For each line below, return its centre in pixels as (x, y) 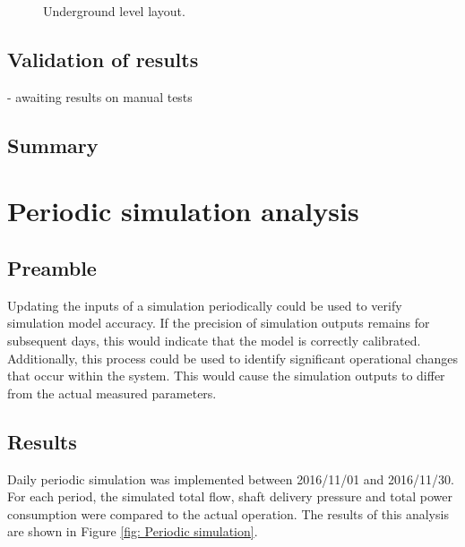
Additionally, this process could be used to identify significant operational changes (233, 358)
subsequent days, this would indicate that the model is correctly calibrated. (214, 340)
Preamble (52, 267)
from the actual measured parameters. (112, 393)
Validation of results (103, 59)
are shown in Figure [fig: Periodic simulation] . (133, 531)
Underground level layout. (114, 11)
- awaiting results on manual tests (100, 96)
